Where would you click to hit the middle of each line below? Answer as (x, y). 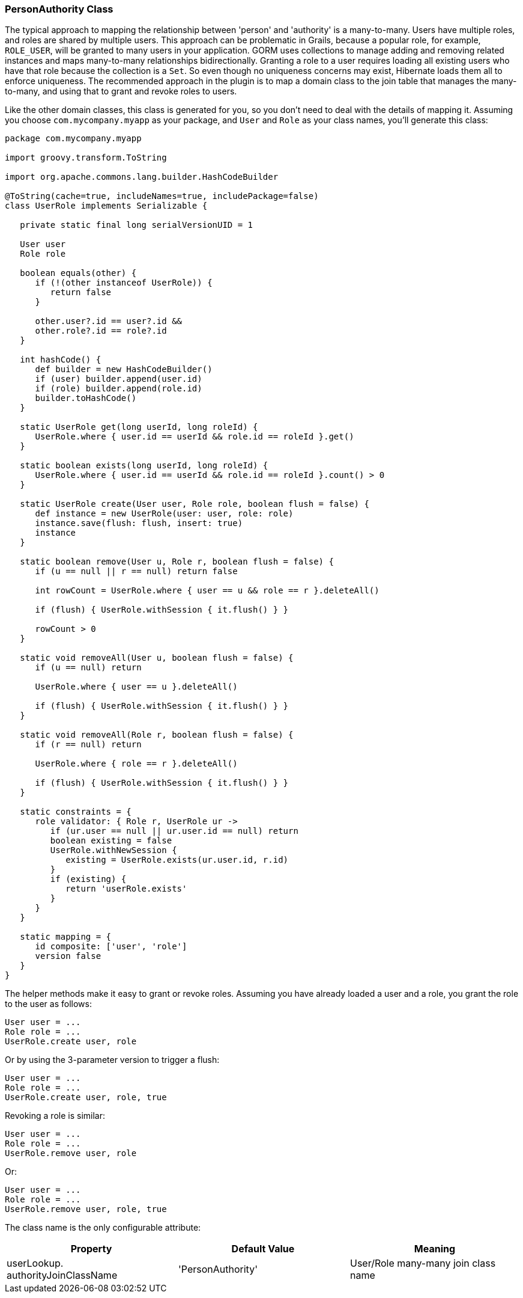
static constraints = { (76, 812)
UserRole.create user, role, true (86, 1097)
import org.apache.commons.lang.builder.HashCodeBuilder (142, 177)
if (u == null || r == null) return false (136, 571)
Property (91, 1249)
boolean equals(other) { (78, 273)
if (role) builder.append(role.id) (119, 389)
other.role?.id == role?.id (101, 331)
